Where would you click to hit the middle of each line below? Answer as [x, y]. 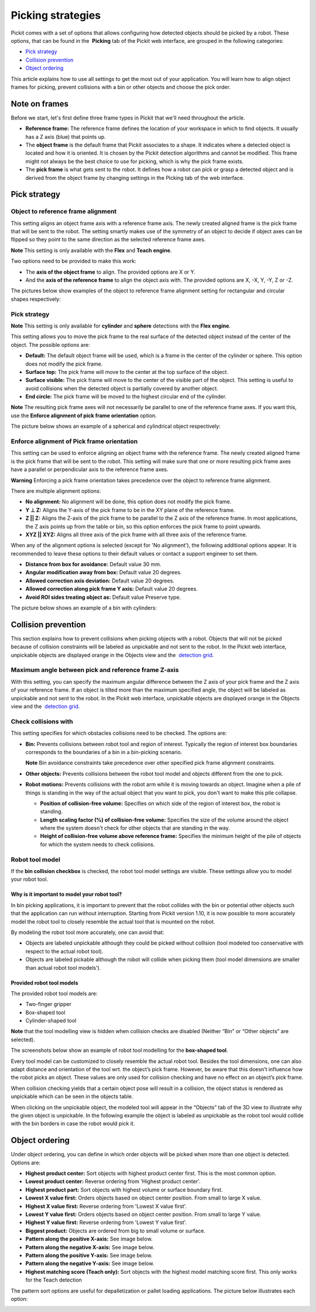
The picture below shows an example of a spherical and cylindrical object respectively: [116, 426]
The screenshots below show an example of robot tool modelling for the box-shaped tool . [119, 1050]
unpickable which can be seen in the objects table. [72, 1096]
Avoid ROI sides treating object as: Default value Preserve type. [103, 597]
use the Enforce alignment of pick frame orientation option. [84, 415]
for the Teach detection [54, 1280]
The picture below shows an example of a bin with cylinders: [84, 608]
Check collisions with [42, 721]
